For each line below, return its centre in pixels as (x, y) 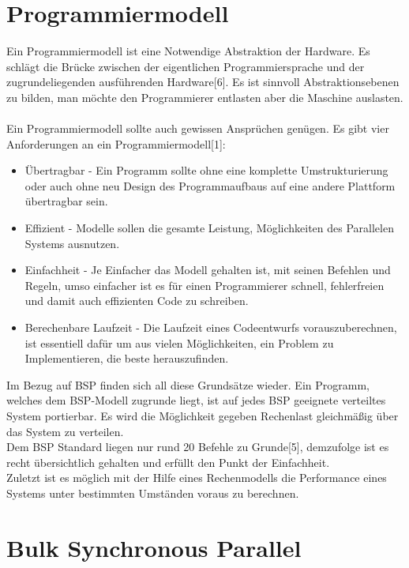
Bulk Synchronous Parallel (154, 547)
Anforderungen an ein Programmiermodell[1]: (116, 143)
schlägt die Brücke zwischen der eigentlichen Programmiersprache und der (186, 66)
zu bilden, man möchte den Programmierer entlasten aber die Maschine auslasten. (205, 97)
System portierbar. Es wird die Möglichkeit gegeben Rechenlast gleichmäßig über (203, 416)
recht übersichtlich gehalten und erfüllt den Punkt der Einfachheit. (168, 462)
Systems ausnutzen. (72, 243)
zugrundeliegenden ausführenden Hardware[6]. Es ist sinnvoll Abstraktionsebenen (203, 82)
